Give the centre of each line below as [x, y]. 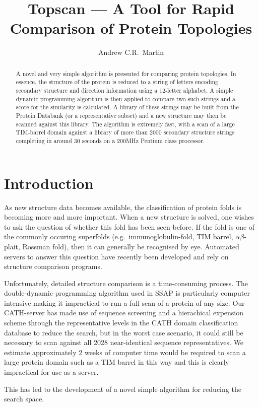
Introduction [49, 183]
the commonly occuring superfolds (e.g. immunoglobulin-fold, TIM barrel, [119, 236]
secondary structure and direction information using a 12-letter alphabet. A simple [124, 90]
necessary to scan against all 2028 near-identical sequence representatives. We [124, 342]
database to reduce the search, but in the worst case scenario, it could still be [124, 332]
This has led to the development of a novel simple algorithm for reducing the [123, 389]
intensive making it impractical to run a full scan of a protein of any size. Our [124, 302]
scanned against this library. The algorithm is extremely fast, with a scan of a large [125, 124]
